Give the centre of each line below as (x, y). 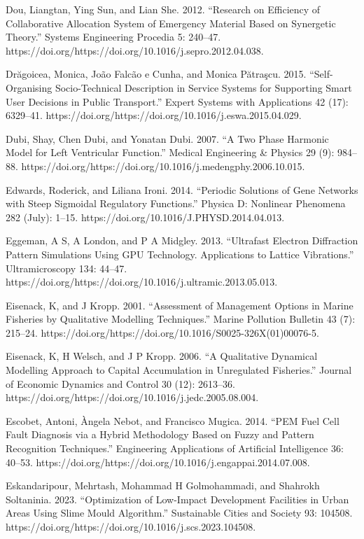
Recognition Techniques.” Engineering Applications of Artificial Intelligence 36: (175, 448)
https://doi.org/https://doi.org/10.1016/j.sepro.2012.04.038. (135, 50)
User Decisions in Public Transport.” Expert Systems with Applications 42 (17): (177, 101)
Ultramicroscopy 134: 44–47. (66, 268)
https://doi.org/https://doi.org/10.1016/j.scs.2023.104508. (131, 526)
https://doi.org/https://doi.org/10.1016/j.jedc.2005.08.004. (132, 397)
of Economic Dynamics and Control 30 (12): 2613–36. (120, 383)
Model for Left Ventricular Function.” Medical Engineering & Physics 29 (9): (170, 152)
